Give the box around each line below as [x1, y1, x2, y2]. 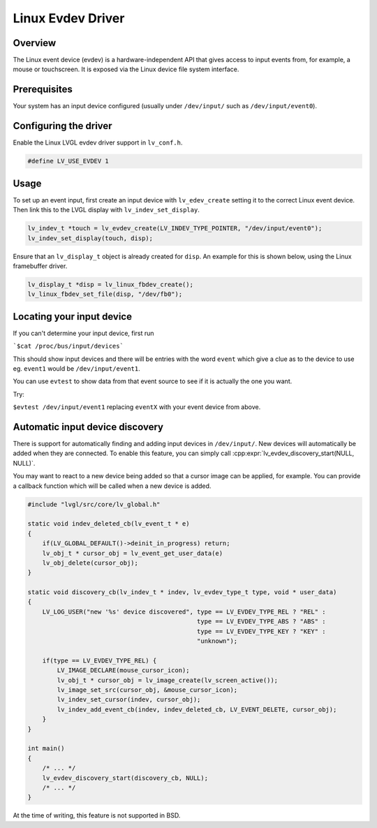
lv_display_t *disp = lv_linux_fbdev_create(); [27, 280, 193, 288]
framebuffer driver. [13, 262, 68, 270]
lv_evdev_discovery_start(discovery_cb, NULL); [42, 774, 209, 782]
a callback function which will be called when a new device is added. [13, 482, 212, 490]
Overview [13, 37, 57, 49]
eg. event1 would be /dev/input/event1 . [13, 364, 141, 373]
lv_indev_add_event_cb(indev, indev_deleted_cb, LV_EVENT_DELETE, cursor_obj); [57, 705, 337, 714]
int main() [27, 744, 65, 753]
